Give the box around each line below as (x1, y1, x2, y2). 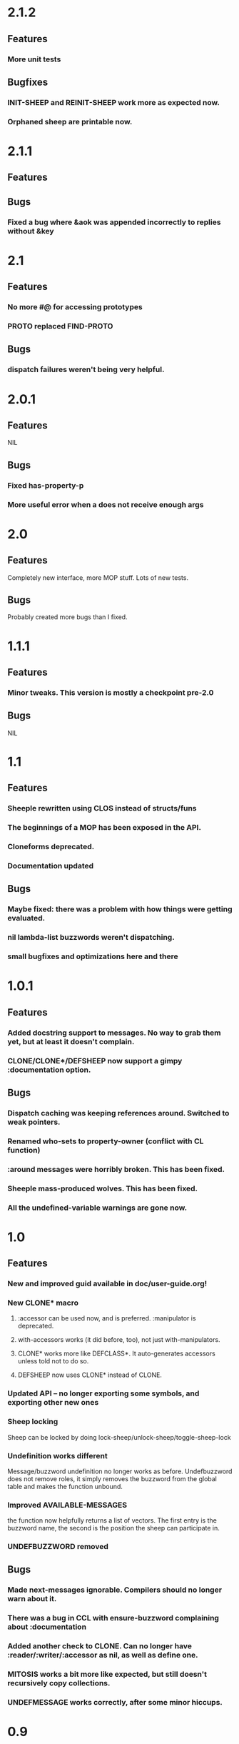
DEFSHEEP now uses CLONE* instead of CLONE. (17, 1370, 163, 1379)
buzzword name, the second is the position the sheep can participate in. (7, 1524, 220, 1533)
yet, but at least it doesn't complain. (7, 1036, 135, 1046)
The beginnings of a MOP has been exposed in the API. (7, 823, 202, 833)
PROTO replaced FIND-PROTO (7, 321, 113, 331)
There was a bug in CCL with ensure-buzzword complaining (7, 1613, 220, 1623)
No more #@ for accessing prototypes (7, 302, 143, 312)
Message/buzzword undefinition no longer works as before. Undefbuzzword (7, 1467, 233, 1475)
